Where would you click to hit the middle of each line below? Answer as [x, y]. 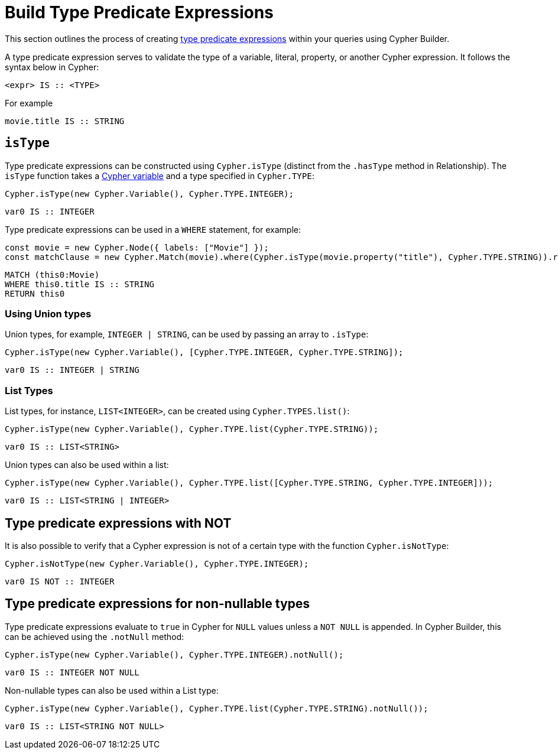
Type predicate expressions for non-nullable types [158, 604]
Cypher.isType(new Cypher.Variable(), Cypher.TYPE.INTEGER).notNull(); [174, 654]
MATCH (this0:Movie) [52, 274]
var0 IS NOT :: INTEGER [60, 581]
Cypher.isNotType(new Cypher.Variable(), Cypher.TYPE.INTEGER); [157, 563]
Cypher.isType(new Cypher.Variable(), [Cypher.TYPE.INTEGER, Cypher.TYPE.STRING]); [204, 352]
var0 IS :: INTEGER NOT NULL [72, 672]
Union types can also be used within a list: [87, 465]
